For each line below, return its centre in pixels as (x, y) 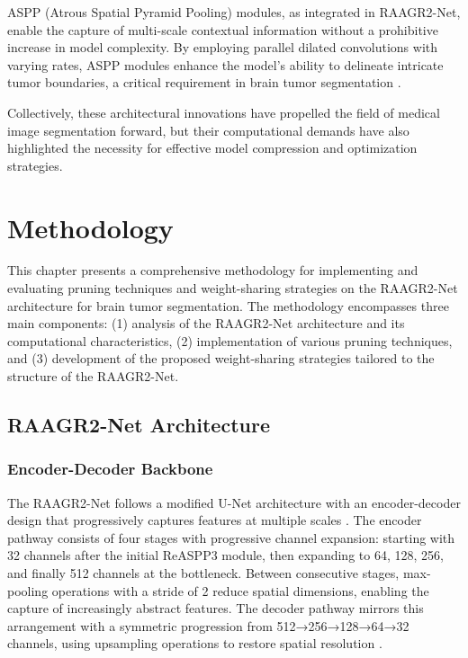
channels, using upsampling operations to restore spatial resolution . (195, 643)
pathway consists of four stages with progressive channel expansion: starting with (231, 537)
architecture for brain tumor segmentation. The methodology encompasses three (228, 305)
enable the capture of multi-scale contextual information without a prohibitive (223, 29)
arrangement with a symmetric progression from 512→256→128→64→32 (208, 625)
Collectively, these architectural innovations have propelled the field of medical (224, 112)
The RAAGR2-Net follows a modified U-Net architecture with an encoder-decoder (234, 502)
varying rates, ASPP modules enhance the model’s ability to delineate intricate (225, 64)
